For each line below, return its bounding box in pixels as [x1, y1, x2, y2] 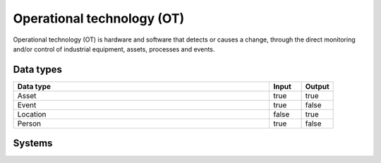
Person [17, 119, 42, 128]
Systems [13, 138, 53, 150]
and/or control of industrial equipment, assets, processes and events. [13, 44, 215, 53]
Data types [13, 64, 63, 76]
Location [17, 109, 47, 119]
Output [305, 81, 329, 91]
